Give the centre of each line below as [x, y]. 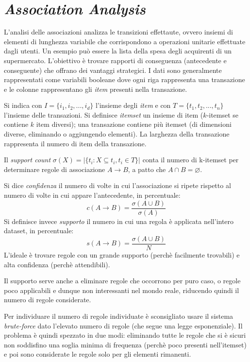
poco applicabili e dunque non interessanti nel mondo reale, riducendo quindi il [122, 290]
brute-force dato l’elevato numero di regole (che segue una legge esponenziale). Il [123, 325]
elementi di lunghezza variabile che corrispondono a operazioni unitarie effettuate [125, 41]
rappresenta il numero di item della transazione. [75, 143]
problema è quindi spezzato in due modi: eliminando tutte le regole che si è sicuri [125, 335]
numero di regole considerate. [48, 300]
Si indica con [23, 105]
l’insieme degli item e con [133, 105]
